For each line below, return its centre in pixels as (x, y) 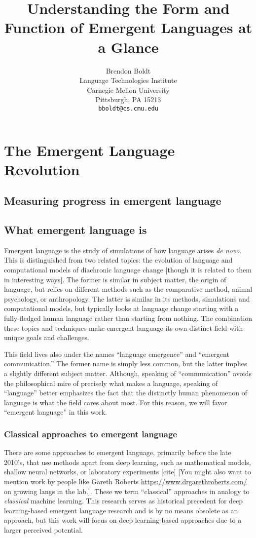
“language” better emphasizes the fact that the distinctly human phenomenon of (126, 393)
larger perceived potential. (43, 529)
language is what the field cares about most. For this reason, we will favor (116, 402)
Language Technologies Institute (128, 80)
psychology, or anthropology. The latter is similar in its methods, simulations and (127, 298)
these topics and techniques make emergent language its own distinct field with (124, 327)
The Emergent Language (90, 150)
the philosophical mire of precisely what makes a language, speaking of (111, 383)
